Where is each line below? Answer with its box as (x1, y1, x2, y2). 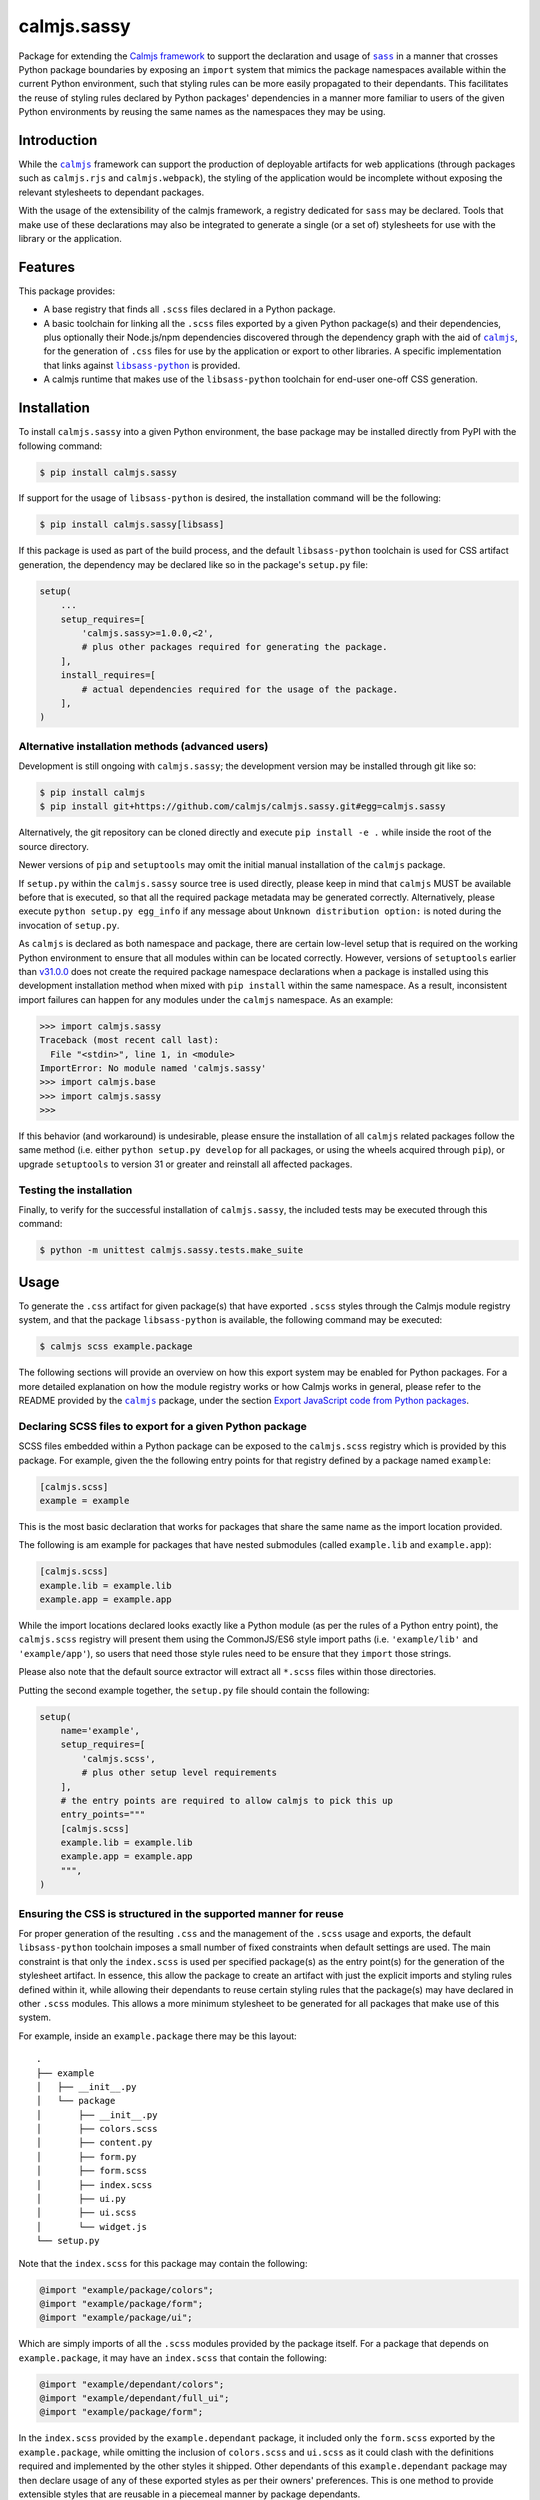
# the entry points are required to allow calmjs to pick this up (60, 1795, 394, 1806)
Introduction (18, 131, 98, 149)
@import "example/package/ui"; (39, 2312, 194, 2324)
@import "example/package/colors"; (39, 2284, 214, 2295)
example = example (39, 1495, 130, 1506)
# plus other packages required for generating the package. (81, 641, 388, 653)
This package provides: (18, 285, 115, 297)
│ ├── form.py (36, 2151, 137, 2162)
